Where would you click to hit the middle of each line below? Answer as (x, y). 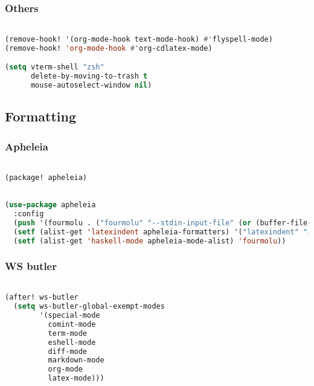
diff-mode (68, 351)
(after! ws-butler (42, 298)
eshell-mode (72, 342)
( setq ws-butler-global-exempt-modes (89, 307)
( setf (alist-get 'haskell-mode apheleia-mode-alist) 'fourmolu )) (150, 241)
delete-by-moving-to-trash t (89, 76)
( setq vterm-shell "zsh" (55, 67)
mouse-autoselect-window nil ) (91, 85)
